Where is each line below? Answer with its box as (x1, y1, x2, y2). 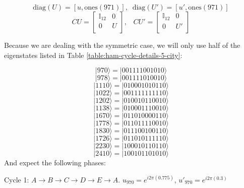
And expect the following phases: (4, 157, 106, 168)
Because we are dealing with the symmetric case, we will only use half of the (4, 40, 240, 50)
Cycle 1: (4, 174, 29, 184)
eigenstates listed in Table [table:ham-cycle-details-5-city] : (4, 49, 182, 60)
